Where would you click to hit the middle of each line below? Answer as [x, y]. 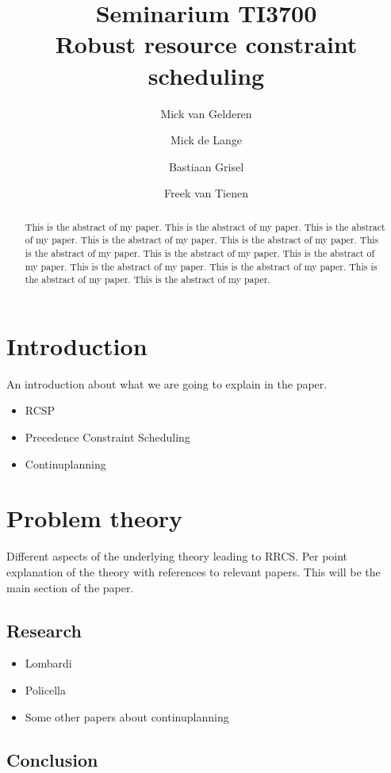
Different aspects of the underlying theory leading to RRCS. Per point [177, 556]
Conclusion [52, 759]
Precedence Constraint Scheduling [107, 437]
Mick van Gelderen [206, 113]
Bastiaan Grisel [206, 166]
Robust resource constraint [206, 44]
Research [44, 630]
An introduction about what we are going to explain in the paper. [167, 383]
